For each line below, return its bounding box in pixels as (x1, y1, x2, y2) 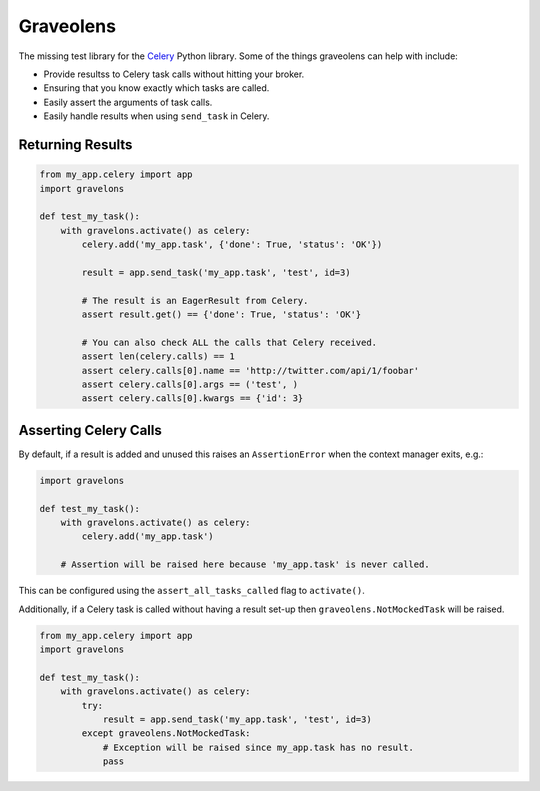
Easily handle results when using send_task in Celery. (43, 110, 270, 122)
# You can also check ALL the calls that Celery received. (81, 336, 378, 348)
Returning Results (18, 136, 133, 153)
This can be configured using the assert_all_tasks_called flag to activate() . (18, 585, 365, 597)
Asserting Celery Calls (18, 421, 162, 439)
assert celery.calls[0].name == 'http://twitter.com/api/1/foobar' (81, 365, 420, 376)
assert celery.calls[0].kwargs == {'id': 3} (81, 393, 304, 404)
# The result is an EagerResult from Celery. (81, 295, 309, 306)
